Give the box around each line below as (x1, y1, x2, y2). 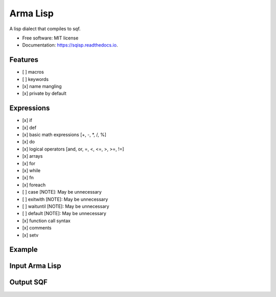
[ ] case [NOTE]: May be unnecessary (22, 189, 102, 195)
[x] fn (22, 175, 34, 181)
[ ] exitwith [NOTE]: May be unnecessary (22, 196, 108, 202)
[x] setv (22, 232, 39, 238)
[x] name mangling (22, 83, 62, 90)
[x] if (22, 117, 33, 123)
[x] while (22, 167, 41, 174)
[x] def (22, 124, 37, 131)
